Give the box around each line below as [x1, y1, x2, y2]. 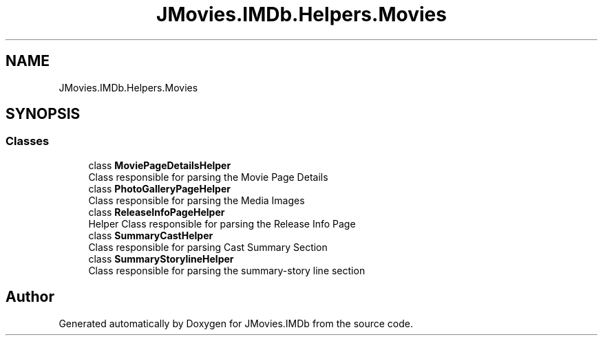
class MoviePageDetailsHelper [88, 159, 231, 171]
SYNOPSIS [6, 105, 81, 123]
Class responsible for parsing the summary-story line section [88, 264, 366, 276]
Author [6, 288, 54, 306]
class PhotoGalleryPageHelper [88, 182, 231, 195]
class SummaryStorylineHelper [88, 252, 234, 265]
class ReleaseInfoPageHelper [88, 206, 225, 218]
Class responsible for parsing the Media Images [88, 194, 305, 206]
